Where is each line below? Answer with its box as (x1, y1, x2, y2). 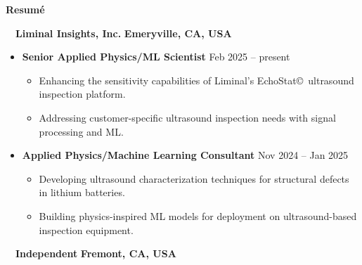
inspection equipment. (39, 222, 134, 237)
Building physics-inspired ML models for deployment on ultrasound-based (39, 208, 357, 223)
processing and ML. (39, 124, 124, 138)
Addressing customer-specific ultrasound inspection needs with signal (39, 110, 336, 124)
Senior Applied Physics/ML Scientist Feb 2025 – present (22, 49, 290, 64)
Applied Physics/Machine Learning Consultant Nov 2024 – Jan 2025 (22, 148, 349, 162)
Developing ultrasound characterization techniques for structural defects (39, 171, 349, 186)
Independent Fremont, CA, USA (15, 246, 176, 261)
